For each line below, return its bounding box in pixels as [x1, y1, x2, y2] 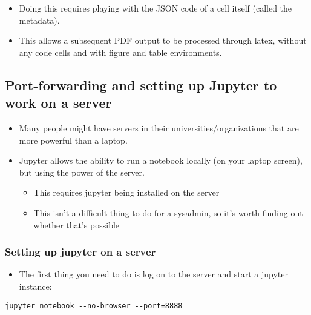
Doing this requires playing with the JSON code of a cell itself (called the [19, 2, 292, 14]
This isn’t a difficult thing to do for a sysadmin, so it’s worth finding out [33, 206, 303, 219]
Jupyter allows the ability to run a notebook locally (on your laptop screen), [19, 154, 303, 167]
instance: [19, 279, 52, 292]
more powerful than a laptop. [19, 133, 128, 146]
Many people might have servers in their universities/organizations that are [19, 121, 299, 134]
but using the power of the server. [19, 165, 145, 178]
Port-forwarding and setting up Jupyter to [5, 75, 277, 94]
